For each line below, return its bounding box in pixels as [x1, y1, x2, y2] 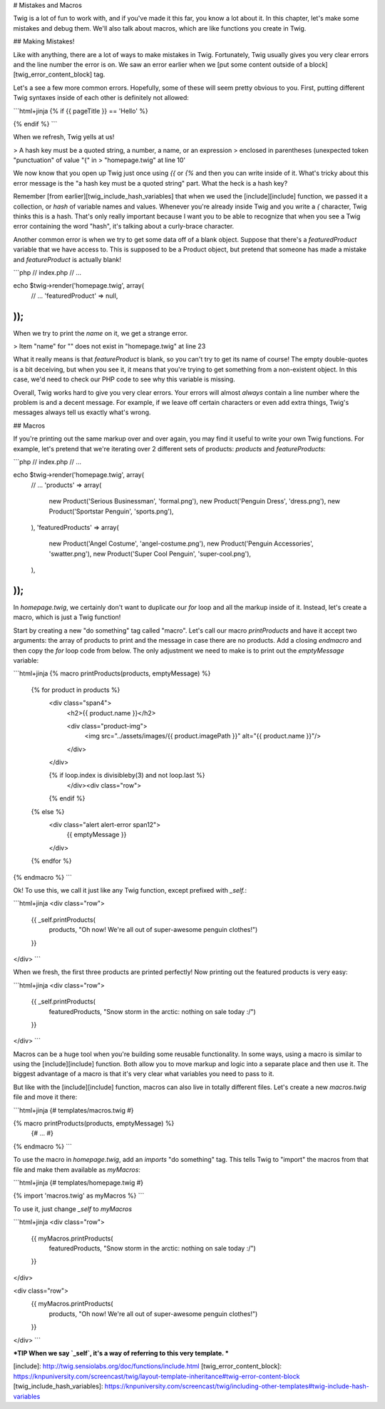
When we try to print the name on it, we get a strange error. [13, 329, 188, 337]
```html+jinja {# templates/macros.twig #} [13, 1105, 135, 1114]
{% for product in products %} [31, 686, 120, 694]
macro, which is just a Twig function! [13, 613, 121, 621]
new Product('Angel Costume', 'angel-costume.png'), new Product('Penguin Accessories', [48, 539, 314, 548]
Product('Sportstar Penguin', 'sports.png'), [48, 507, 174, 516]
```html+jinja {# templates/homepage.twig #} [13, 1178, 144, 1187]
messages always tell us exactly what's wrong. [13, 408, 151, 417]
